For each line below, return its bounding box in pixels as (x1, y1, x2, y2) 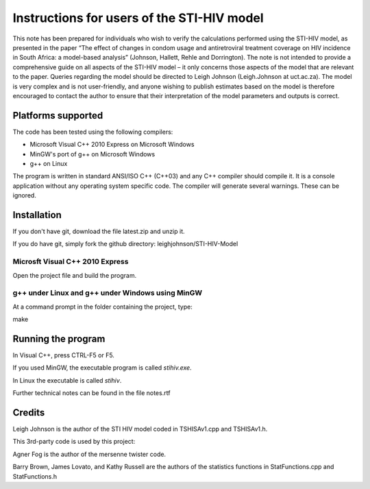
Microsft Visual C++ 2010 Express (12, 257, 129, 267)
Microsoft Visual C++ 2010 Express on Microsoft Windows (29, 141, 195, 149)
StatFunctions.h (12, 472, 58, 480)
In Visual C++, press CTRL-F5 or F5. (12, 351, 114, 359)
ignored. (12, 191, 37, 200)
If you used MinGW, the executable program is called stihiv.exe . (12, 363, 192, 372)
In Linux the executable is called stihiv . (12, 376, 122, 384)
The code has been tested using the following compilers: (12, 128, 173, 136)
